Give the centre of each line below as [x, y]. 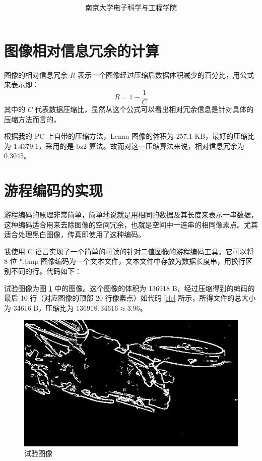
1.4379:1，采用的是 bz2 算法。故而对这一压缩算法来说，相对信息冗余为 [129, 146]
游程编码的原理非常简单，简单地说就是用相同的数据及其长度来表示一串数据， [131, 214]
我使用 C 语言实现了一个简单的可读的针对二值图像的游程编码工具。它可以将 [129, 251]
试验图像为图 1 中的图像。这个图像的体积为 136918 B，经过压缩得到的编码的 [129, 288]
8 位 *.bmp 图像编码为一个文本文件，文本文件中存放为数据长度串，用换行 [125, 261]
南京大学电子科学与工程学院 [131, 7]
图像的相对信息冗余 [36, 74]
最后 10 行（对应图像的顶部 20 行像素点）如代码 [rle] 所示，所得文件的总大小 [130, 298]
